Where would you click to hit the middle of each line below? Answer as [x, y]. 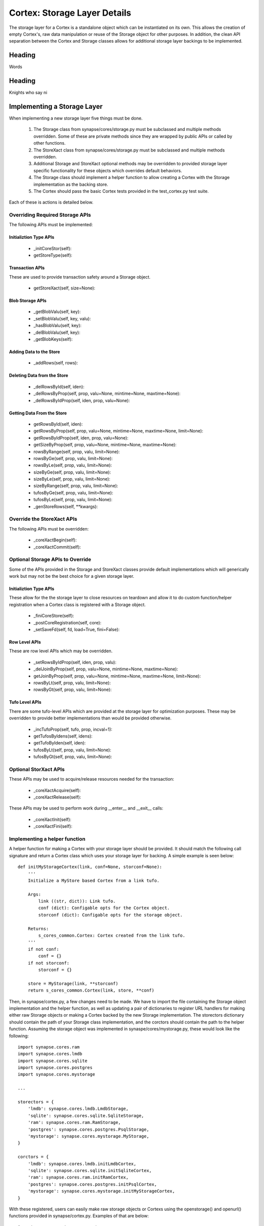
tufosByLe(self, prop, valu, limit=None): [73, 500]
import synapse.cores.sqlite [53, 1061]
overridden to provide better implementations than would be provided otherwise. [90, 718]
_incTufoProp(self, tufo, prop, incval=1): [73, 729]
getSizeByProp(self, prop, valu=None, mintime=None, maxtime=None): [105, 445]
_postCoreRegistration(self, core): [67, 622]
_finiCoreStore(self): [54, 616]
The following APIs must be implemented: [51, 225]
